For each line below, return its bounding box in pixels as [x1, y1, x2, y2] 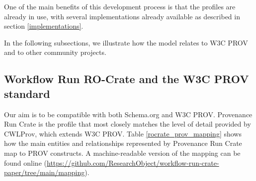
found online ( [4, 157, 47, 168]
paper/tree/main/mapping [4, 167, 85, 178]
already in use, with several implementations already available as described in [4, 11, 240, 21]
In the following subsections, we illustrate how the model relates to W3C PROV [4, 37, 248, 47]
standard [4, 86, 50, 101]
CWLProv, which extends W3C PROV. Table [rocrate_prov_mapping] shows [4, 128, 242, 138]
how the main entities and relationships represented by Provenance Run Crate [4, 138, 242, 148]
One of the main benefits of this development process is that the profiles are [4, 1, 236, 11]
